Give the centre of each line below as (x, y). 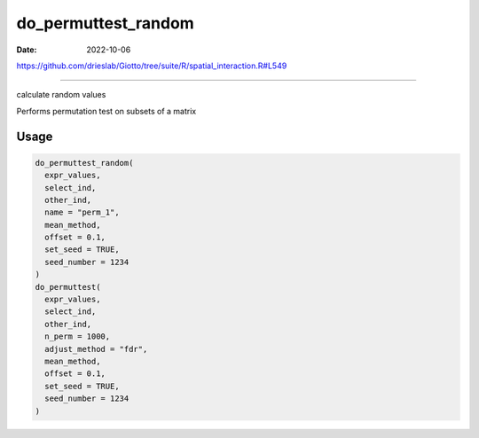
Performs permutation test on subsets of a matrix (106, 111)
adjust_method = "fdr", (96, 349)
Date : (27, 50)
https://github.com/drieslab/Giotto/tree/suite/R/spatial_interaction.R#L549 (152, 66)
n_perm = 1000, (78, 336)
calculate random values (61, 95)
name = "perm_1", (82, 212)
